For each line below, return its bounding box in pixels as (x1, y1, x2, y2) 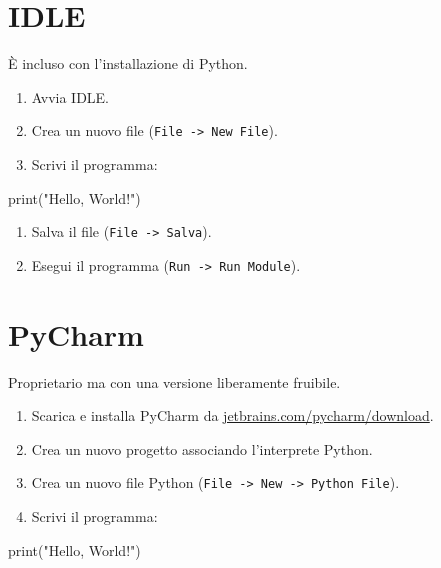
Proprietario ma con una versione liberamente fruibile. (8, 371, 341, 392)
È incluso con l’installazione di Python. (8, 53, 248, 74)
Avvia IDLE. (31, 86, 110, 107)
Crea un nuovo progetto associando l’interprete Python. (31, 438, 373, 459)
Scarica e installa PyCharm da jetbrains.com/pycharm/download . (31, 405, 434, 426)
